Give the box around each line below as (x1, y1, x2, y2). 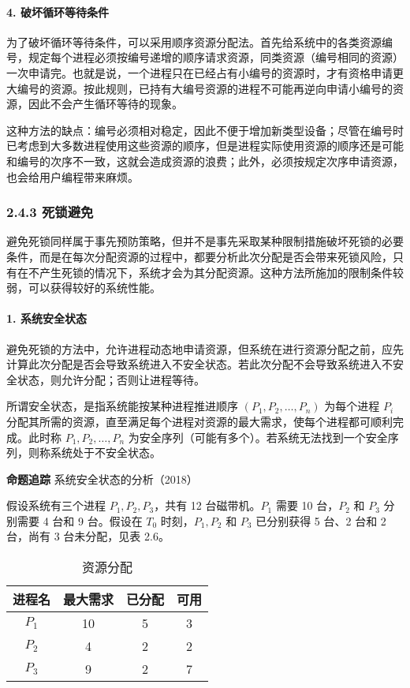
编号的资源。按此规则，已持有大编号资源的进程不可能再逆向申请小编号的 (17, 80, 393, 96)
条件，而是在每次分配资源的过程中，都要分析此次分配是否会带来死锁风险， (6, 248, 393, 264)
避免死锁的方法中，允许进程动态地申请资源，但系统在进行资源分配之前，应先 (6, 340, 404, 357)
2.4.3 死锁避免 (6, 202, 94, 222)
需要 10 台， (275, 497, 339, 514)
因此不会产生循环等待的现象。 (28, 95, 183, 112)
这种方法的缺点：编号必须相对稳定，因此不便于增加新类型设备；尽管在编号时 (6, 122, 404, 138)
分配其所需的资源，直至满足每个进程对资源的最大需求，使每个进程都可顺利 (6, 413, 393, 429)
